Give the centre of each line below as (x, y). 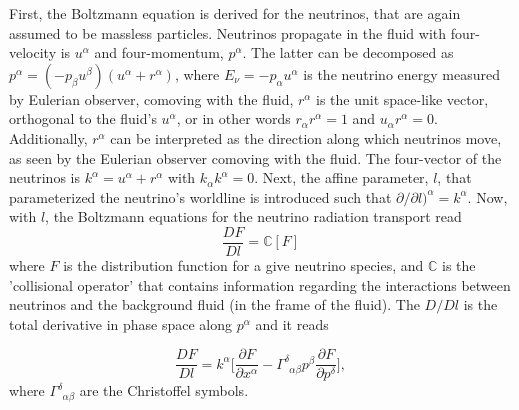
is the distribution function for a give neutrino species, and (243, 265)
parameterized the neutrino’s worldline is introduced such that (200, 196)
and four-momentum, (159, 52)
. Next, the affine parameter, (341, 177)
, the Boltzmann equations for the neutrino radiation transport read (253, 216)
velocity (33, 52)
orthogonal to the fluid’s (83, 118)
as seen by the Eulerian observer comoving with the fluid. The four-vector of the (255, 157)
